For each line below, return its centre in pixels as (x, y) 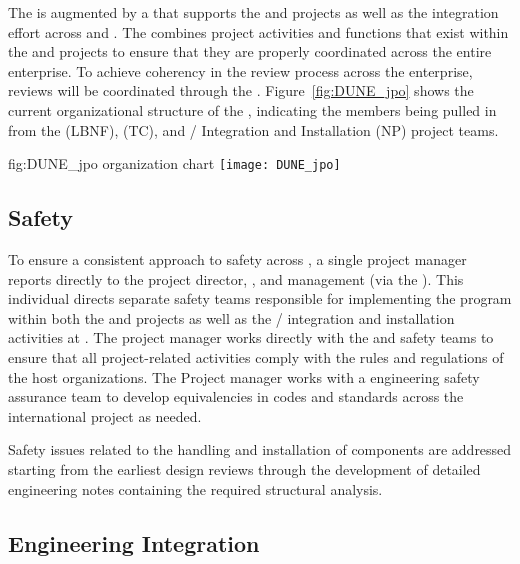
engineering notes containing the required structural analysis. (195, 488)
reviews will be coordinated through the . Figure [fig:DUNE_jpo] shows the (241, 90)
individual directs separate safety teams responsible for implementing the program (260, 298)
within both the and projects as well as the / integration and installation (231, 317)
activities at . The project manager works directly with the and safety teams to (251, 337)
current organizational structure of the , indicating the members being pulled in (252, 109)
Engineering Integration (134, 542)
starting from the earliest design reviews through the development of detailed (244, 468)
